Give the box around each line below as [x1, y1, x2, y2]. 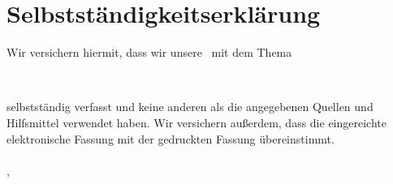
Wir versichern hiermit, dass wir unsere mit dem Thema [6, 44, 292, 61]
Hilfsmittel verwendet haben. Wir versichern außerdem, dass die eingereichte [6, 113, 387, 131]
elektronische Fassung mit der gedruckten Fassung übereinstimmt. [6, 130, 335, 147]
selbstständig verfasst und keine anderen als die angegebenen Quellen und [6, 98, 374, 115]
